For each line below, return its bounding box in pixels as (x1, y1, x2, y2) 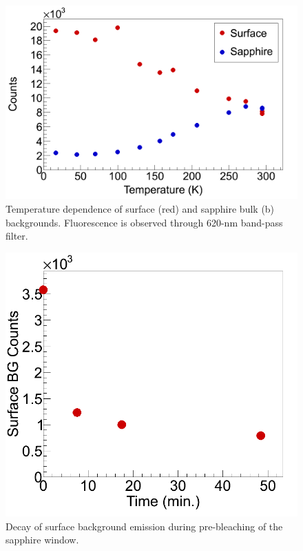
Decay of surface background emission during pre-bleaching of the (6, 519, 283, 533)
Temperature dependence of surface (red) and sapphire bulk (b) (6, 202, 275, 216)
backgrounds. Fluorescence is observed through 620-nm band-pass (6, 215, 283, 229)
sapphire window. (6, 532, 79, 547)
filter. (6, 229, 28, 243)
